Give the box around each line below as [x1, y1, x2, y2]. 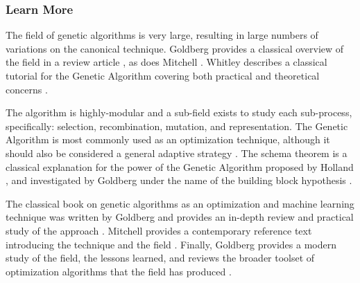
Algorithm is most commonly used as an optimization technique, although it [6, 132, 330, 147]
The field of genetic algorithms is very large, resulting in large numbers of [6, 28, 318, 42]
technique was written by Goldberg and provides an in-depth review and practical [6, 210, 354, 224]
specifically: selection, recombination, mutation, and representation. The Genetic [6, 118, 348, 133]
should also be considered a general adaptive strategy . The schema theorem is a [6, 145, 348, 160]
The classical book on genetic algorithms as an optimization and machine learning [6, 196, 354, 210]
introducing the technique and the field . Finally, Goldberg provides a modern [6, 237, 336, 251]
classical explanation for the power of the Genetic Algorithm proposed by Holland [6, 159, 354, 174]
